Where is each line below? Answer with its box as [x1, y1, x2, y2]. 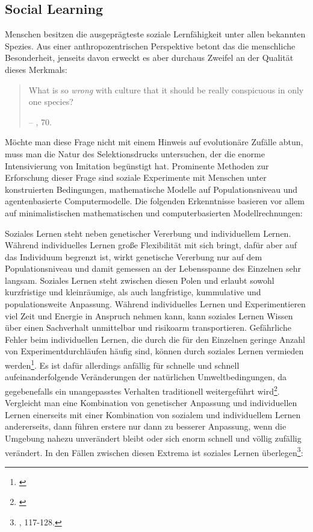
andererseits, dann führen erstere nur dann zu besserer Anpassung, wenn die [5, 420, 287, 433]
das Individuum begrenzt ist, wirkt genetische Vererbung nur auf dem [5, 250, 262, 263]
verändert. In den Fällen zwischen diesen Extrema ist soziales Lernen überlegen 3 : [5, 444, 303, 458]
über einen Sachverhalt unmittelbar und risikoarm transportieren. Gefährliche [5, 321, 291, 334]
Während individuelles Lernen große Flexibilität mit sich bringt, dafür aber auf [5, 239, 297, 251]
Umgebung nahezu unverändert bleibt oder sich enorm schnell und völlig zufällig [5, 431, 302, 444]
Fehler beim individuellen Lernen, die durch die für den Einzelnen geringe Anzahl [5, 333, 306, 345]
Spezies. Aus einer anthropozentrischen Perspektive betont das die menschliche [5, 39, 296, 52]
